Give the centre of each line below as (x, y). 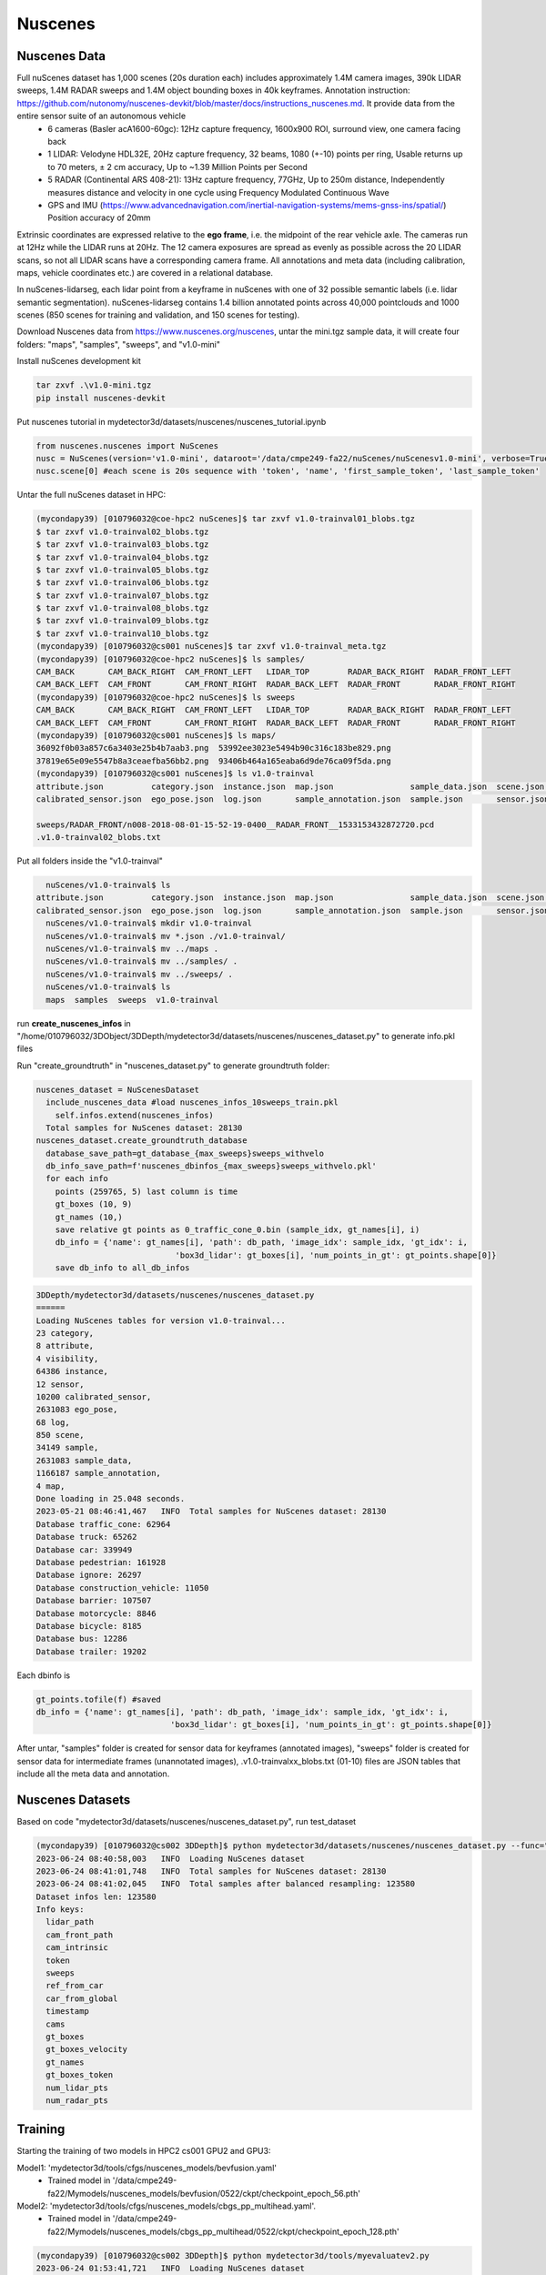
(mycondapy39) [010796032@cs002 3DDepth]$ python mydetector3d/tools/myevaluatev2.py (233, 2255)
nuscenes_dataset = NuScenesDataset (118, 1089)
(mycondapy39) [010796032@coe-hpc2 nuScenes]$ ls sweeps (166, 697)
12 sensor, (60, 1384)
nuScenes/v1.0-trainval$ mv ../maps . (132, 949)
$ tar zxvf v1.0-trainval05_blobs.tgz (122, 570)
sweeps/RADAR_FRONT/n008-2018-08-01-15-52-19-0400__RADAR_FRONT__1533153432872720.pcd (235, 824)
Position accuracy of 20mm (99, 217)
